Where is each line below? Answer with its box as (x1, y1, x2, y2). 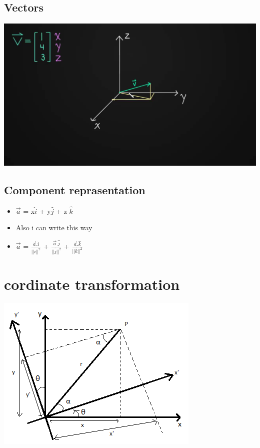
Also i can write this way (15, 222, 92, 233)
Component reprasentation (4, 182, 145, 197)
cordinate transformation (4, 273, 180, 294)
